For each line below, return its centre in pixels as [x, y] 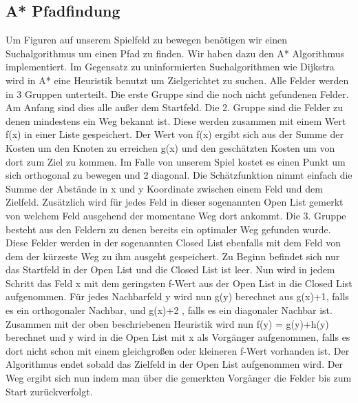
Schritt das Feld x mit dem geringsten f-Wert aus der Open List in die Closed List [179, 283]
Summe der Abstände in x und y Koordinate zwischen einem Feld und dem [164, 188]
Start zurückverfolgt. [49, 391]
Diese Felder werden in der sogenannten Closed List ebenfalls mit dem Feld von [173, 243]
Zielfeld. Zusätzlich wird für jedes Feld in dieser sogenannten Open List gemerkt [175, 202]
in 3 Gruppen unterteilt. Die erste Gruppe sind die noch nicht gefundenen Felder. [177, 94]
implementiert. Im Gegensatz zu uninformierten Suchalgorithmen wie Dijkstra [170, 67]
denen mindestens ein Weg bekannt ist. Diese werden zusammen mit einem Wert [176, 120]
